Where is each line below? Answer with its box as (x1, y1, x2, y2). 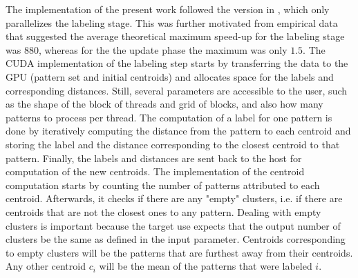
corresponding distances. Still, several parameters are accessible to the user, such (6, 83, 348, 97)
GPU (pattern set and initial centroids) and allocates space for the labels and (6, 69, 334, 83)
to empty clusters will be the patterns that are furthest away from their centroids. (6, 245, 353, 259)
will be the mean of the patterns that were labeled (99, 259, 312, 273)
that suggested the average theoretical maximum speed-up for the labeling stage (6, 29, 345, 43)
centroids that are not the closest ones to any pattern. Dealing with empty (6, 204, 321, 219)
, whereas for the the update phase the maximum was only (38, 42, 288, 57)
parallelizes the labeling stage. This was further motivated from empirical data (6, 15, 338, 30)
